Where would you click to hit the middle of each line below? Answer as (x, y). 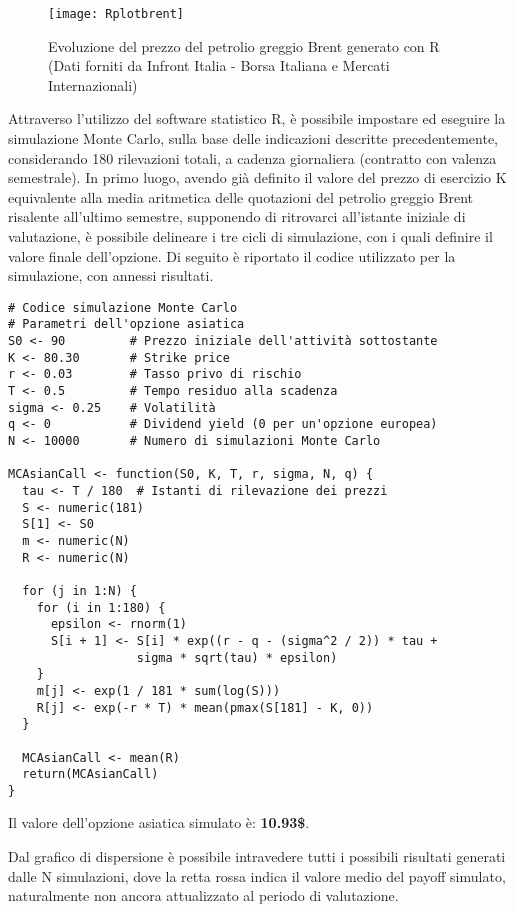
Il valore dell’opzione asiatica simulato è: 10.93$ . (159, 822)
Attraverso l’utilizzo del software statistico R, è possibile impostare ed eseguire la (257, 118)
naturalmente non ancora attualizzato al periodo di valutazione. (203, 895)
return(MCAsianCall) (90, 774)
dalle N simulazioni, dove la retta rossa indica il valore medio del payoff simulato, (257, 875)
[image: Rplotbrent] (116, 14)
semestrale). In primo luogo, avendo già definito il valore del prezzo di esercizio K (257, 177)
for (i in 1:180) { (101, 607)
